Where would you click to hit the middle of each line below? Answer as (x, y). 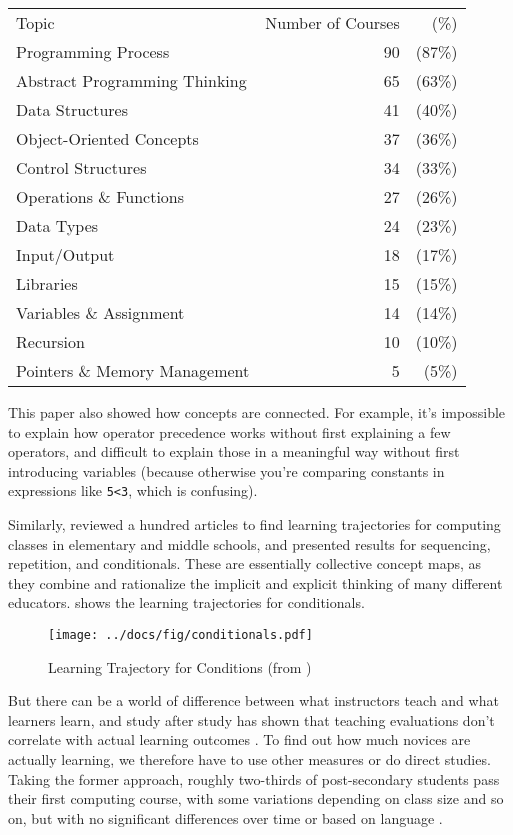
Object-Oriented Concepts (107, 138)
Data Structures (72, 109)
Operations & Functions (100, 196)
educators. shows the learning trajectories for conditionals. (186, 602)
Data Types (57, 225)
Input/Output (65, 254)
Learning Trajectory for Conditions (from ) (180, 666)
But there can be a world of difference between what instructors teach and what (253, 700)
